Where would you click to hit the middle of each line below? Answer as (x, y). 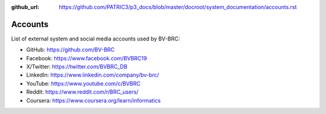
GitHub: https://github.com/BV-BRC (70, 50)
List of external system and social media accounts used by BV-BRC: (96, 39)
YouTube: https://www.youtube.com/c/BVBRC (84, 83)
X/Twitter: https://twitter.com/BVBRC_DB (77, 67)
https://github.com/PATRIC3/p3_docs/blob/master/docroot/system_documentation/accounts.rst (178, 7)
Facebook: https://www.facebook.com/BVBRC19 (87, 58)
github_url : (25, 7)
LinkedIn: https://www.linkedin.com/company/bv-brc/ (93, 75)
